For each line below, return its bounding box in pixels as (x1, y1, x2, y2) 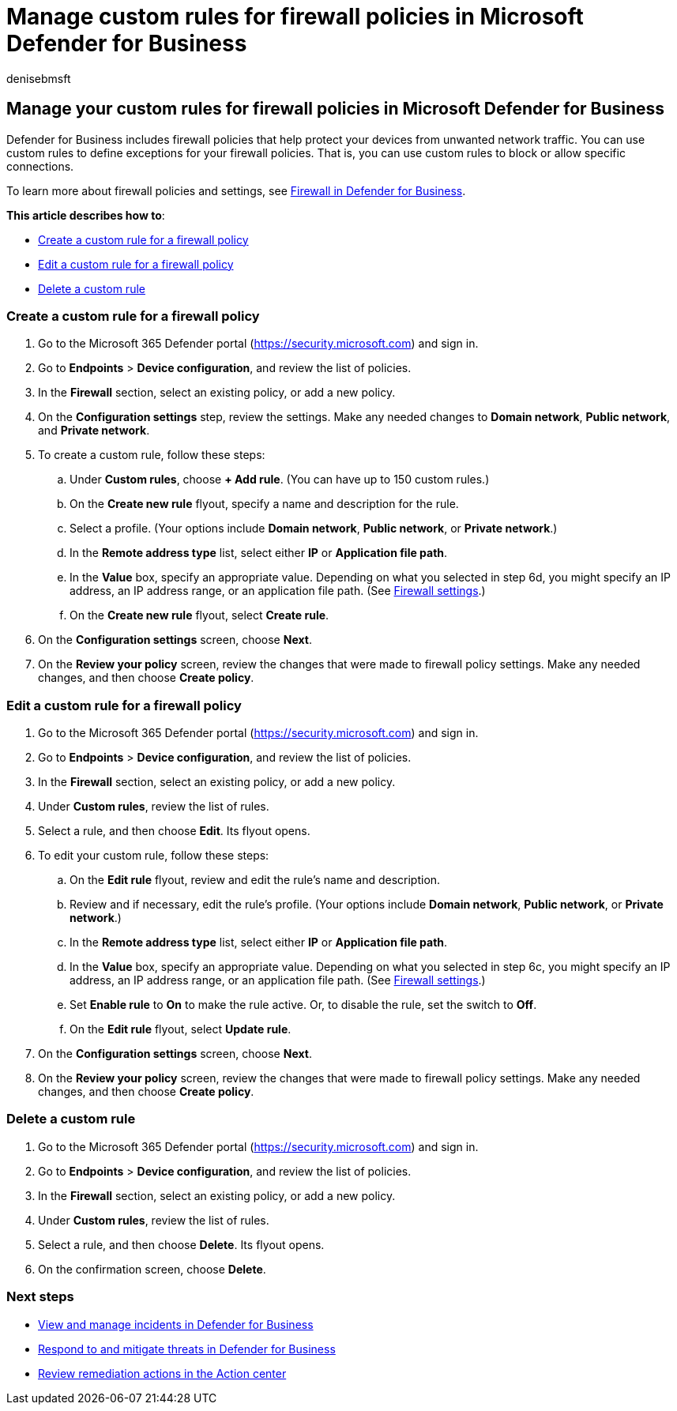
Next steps (6, 1289, 74, 1305)
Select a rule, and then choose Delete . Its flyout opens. (38, 1237, 325, 1251)
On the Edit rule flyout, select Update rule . (70, 1022, 291, 1037)
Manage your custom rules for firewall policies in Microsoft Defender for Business (6, 99, 665, 119)
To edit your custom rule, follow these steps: (38, 848, 269, 863)
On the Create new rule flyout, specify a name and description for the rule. (70, 497, 459, 511)
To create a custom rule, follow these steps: (38, 448, 265, 462)
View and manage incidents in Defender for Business (38, 1317, 314, 1331)
